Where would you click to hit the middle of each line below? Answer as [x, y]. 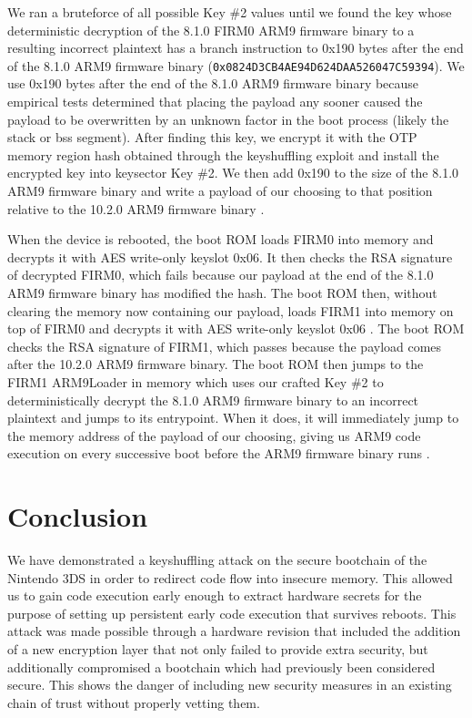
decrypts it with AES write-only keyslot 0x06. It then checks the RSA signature [230, 256]
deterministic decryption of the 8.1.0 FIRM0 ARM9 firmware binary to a [211, 30]
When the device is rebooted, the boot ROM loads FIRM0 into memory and [221, 239]
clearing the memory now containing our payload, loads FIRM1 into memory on [231, 310]
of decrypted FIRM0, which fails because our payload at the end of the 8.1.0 [221, 275]
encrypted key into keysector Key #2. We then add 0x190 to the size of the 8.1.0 [233, 173]
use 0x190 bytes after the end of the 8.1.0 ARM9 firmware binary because [213, 83]
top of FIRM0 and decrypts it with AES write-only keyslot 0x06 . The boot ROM [236, 328]
